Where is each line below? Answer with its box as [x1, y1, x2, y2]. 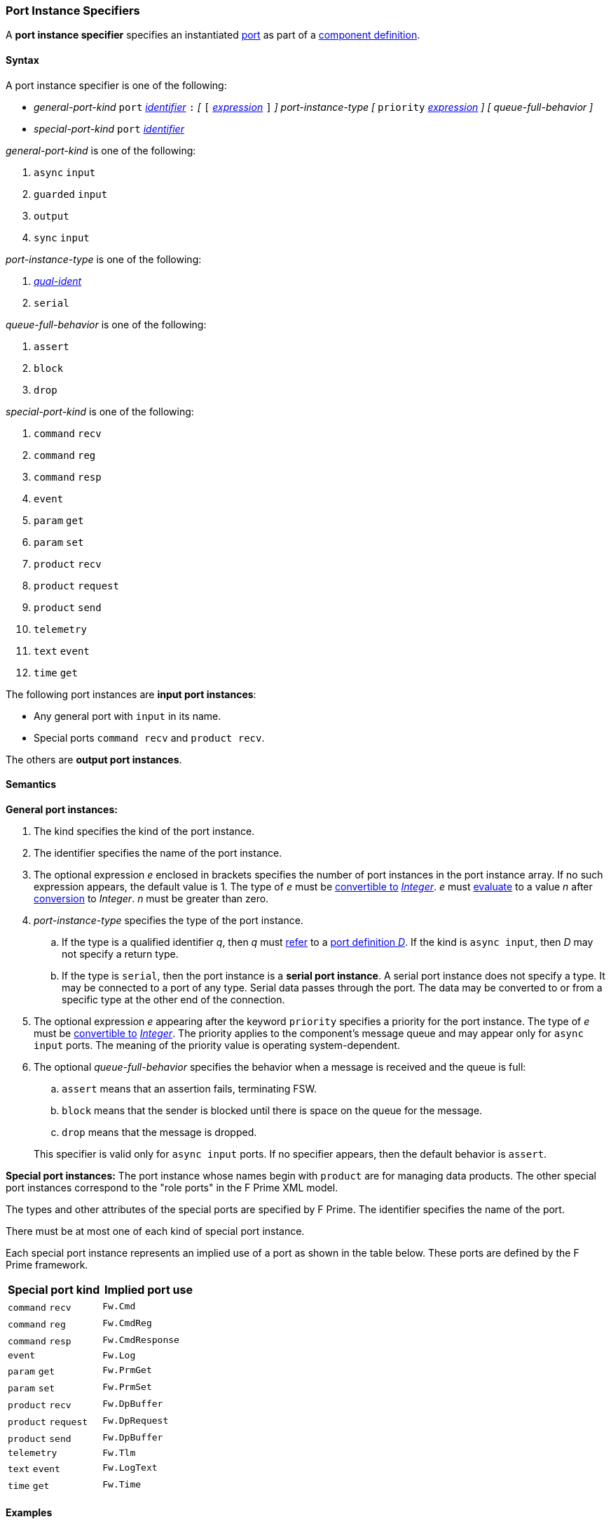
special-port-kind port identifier [34, 122, 184, 135]
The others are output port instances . [6, 753, 182, 766]
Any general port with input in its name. [34, 709, 221, 722]
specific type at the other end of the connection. [62, 993, 285, 1005]
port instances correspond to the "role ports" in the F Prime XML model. [6, 1181, 338, 1194]
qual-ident [34, 274, 82, 287]
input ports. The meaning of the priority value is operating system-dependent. [34, 1038, 400, 1051]
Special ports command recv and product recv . [34, 731, 265, 744]
